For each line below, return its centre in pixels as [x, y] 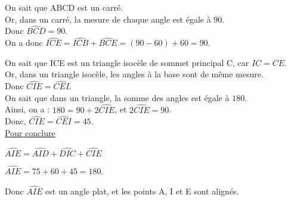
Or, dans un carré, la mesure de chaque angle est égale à [108, 19]
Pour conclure [30, 133]
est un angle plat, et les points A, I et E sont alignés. [142, 191]
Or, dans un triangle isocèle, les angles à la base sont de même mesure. [134, 74]
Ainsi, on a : [27, 109]
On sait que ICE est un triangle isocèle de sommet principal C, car [127, 62]
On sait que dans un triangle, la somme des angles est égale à [117, 97]
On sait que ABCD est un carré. [64, 7]
